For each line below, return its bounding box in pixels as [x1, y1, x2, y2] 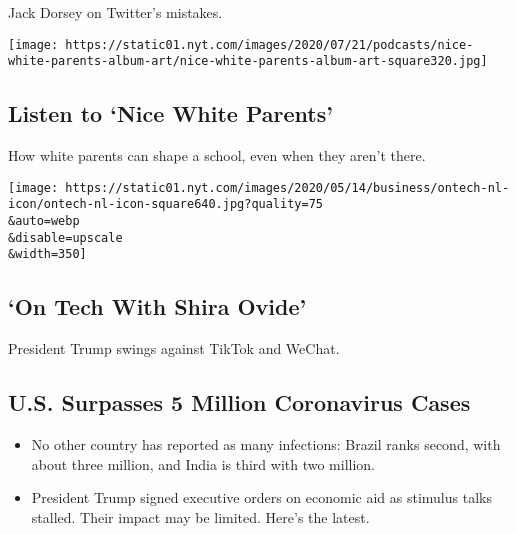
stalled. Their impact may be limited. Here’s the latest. [31, 506, 370, 527]
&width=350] [8, 247, 87, 262]
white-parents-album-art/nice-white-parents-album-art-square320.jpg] [8, 54, 488, 69]
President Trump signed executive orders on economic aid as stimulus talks [31, 487, 492, 508]
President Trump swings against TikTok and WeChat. [8, 338, 340, 359]
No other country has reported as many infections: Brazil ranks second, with [31, 433, 501, 454]
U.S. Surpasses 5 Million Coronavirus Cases [8, 387, 471, 418]
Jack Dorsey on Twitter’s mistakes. [8, 2, 223, 22]
